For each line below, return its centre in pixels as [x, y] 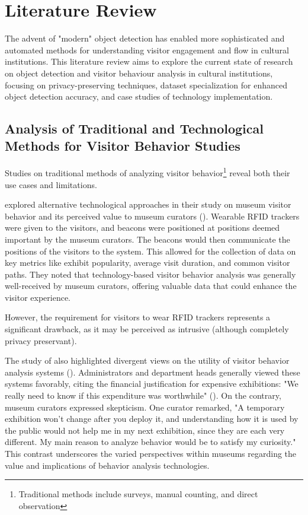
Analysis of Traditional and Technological [134, 128]
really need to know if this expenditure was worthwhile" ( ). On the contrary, [143, 395]
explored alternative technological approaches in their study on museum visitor [148, 204]
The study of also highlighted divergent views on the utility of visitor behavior [147, 360]
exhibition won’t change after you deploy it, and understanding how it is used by [152, 419]
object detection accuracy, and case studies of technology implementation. [139, 96]
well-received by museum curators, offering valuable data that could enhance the [151, 286]
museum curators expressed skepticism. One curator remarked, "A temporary [145, 407]
